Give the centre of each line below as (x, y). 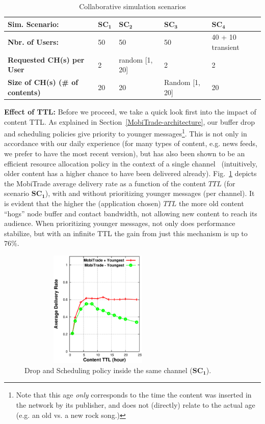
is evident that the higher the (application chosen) (83, 203)
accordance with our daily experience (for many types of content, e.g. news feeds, (131, 143)
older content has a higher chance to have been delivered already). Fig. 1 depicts (130, 173)
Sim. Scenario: (33, 24)
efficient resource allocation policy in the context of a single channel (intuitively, (131, 163)
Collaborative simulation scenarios (132, 6)
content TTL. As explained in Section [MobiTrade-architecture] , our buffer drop (130, 121)
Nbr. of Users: (33, 42)
